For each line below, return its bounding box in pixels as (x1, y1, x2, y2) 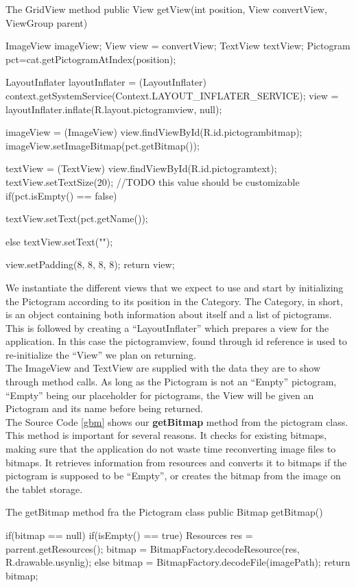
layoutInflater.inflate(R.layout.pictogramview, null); (5, 101, 222, 116)
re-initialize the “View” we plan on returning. (5, 347, 196, 361)
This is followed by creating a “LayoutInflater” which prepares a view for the (5, 320, 329, 335)
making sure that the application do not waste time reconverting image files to (5, 442, 336, 456)
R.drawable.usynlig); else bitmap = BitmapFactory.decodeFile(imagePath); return (5, 555, 351, 569)
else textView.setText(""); (5, 234, 113, 248)
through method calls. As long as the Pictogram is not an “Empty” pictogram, (5, 374, 337, 389)
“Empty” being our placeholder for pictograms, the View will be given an (5, 387, 314, 402)
